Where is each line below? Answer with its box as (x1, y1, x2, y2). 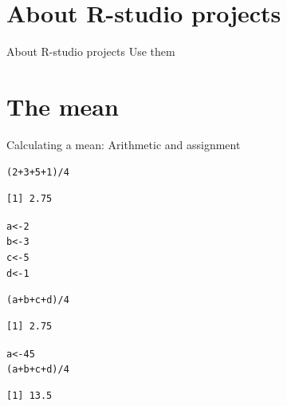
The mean (6, 89, 119, 122)
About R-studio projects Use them (6, 43, 175, 60)
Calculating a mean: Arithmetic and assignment (6, 136, 241, 152)
